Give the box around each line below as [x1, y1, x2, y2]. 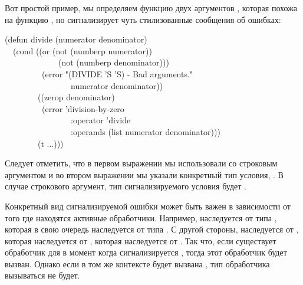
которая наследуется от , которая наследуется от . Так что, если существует [5, 234, 276, 247]
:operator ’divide [70, 114, 131, 126]
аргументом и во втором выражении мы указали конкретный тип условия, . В [5, 168, 284, 181]
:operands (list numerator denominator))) [70, 125, 220, 137]
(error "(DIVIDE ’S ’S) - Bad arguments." [41, 67, 193, 80]
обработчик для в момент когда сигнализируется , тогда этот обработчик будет [5, 246, 287, 258]
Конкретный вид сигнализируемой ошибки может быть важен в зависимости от [5, 199, 291, 212]
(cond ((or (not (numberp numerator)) [12, 44, 152, 57]
